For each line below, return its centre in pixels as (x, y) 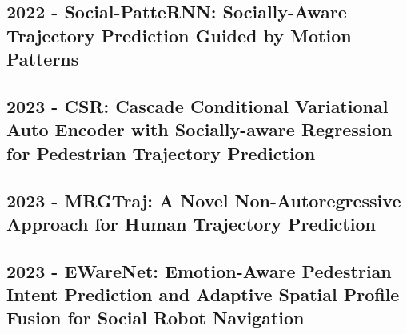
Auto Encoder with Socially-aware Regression (200, 129)
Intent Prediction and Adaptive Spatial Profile (203, 294)
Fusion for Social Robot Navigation (156, 318)
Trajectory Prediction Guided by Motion (179, 35)
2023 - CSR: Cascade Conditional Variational (198, 105)
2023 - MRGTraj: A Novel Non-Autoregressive (204, 200)
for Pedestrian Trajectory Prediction (161, 153)
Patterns (43, 59)
